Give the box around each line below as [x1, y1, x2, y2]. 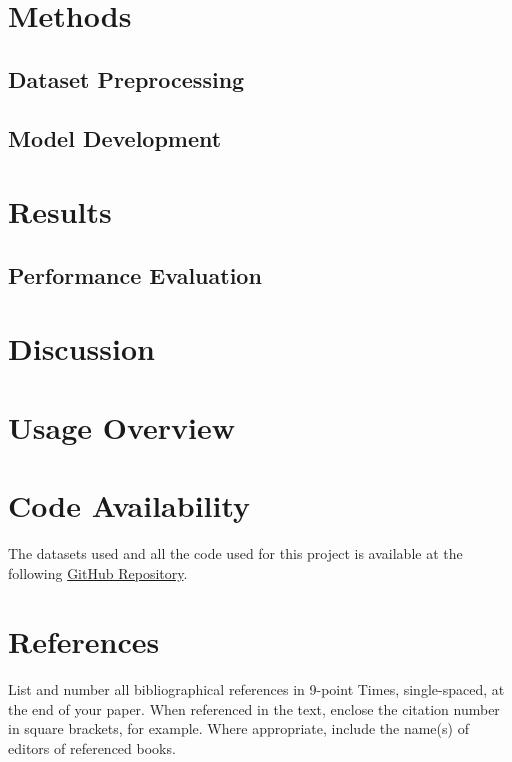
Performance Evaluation [8, 259, 262, 290]
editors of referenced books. [8, 738, 176, 759]
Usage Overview [8, 406, 235, 447]
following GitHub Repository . [8, 562, 188, 583]
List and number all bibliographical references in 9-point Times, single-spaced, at [8, 679, 505, 700]
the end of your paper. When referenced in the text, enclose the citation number [8, 698, 500, 719]
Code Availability [8, 485, 251, 526]
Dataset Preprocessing [8, 63, 245, 94]
